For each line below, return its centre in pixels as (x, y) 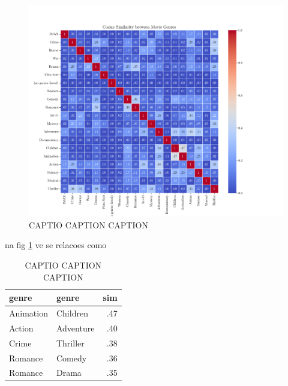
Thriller (70, 343)
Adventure (75, 328)
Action (21, 328)
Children (72, 313)
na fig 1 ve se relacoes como (56, 245)
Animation (28, 313)
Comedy (71, 358)
